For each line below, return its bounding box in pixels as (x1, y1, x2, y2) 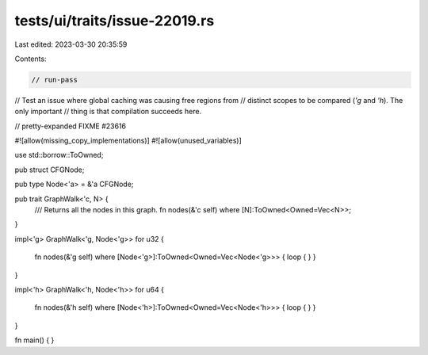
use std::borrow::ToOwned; (14, 151, 104, 160)
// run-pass (31, 75, 78, 84)
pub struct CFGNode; (14, 165, 85, 174)
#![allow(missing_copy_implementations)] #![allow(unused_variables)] (14, 136, 242, 146)
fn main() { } (14, 335, 55, 345)
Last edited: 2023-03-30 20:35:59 (14, 40, 128, 49)
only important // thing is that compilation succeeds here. (14, 107, 202, 116)
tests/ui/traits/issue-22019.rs (14, 12, 215, 29)
